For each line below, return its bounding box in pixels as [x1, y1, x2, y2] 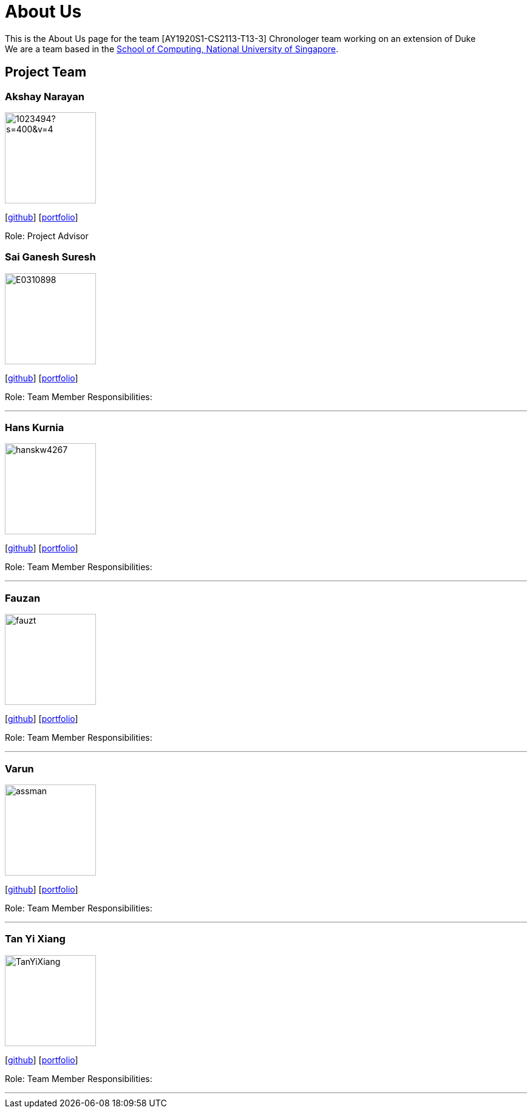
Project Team [5, 64, 87, 80]
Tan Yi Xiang [5, 933, 66, 945]
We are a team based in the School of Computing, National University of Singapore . [5, 43, 339, 54]
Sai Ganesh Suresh [5, 251, 96, 264]
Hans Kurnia [5, 421, 64, 434]
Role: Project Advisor [5, 230, 89, 241]
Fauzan [5, 591, 41, 604]
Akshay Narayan [5, 90, 84, 103]
